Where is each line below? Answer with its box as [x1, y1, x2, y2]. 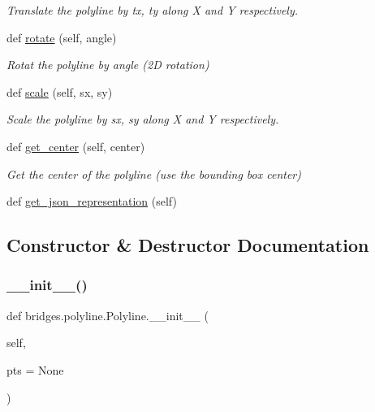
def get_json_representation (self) [6, 193, 177, 210]
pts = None [6, 361, 64, 378]
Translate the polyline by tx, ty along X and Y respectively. [6, 2, 299, 18]
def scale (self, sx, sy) [6, 83, 113, 100]
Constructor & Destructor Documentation [6, 232, 369, 258]
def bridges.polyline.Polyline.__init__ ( [6, 306, 209, 323]
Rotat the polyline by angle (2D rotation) [6, 56, 209, 73]
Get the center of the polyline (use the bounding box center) [6, 165, 301, 182]
